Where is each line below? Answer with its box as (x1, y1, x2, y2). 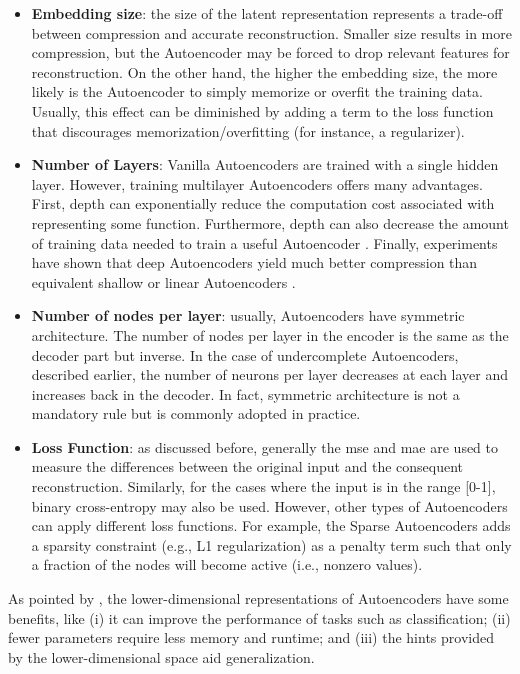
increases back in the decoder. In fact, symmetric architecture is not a (31, 383, 460, 404)
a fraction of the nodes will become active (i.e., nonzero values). (31, 554, 423, 575)
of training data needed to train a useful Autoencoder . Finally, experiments (31, 232, 498, 253)
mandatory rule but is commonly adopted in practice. (31, 403, 361, 424)
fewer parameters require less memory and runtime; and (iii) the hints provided (8, 627, 494, 648)
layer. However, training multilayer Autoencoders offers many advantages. (31, 173, 483, 194)
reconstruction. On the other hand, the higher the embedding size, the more (31, 61, 498, 82)
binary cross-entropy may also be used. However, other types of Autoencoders (31, 495, 508, 516)
